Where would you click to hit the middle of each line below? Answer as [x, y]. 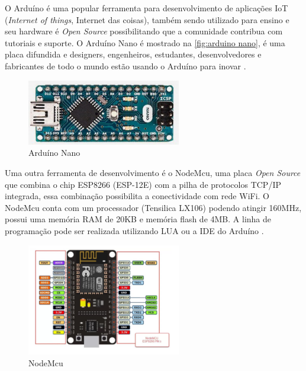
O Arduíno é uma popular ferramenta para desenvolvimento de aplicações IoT [146, 8]
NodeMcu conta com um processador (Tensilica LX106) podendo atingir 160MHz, [153, 207]
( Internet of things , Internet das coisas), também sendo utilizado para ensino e [147, 19]
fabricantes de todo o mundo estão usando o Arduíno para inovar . [125, 65]
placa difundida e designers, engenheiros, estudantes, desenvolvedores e [133, 54]
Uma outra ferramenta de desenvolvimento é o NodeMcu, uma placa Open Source [153, 173]
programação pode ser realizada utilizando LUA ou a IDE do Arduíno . [134, 231]
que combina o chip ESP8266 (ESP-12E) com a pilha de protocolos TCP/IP [143, 184]
